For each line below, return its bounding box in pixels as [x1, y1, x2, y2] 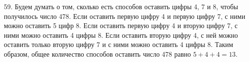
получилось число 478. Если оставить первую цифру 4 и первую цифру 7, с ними [4, 11, 246, 21]
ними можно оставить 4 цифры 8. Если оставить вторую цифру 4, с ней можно [4, 30, 238, 40]
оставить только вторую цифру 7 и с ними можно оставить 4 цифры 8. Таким [4, 39, 234, 49]
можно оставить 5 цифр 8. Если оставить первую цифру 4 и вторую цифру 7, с [4, 20, 238, 31]
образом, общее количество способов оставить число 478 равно [4, 48, 191, 59]
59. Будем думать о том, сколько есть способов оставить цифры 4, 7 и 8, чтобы [4, 1, 238, 11]
